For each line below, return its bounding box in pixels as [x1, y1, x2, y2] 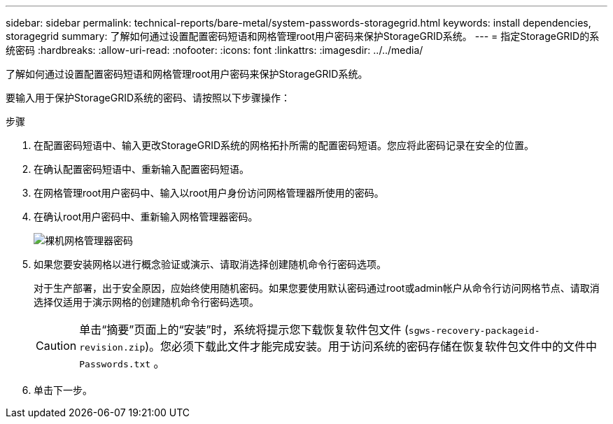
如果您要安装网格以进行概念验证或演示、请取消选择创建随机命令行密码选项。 [34, 258, 386, 270]
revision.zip [79, 342, 146, 353]
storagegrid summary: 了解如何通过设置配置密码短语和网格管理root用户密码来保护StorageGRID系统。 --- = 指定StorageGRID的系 [6, 30, 600, 42]
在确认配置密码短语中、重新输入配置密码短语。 [34, 163, 249, 175]
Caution [36, 339, 77, 353]
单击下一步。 [34, 384, 92, 396]
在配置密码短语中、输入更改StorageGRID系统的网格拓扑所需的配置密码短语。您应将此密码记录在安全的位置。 [34, 139, 535, 151]
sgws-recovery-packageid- [408, 325, 540, 336]
